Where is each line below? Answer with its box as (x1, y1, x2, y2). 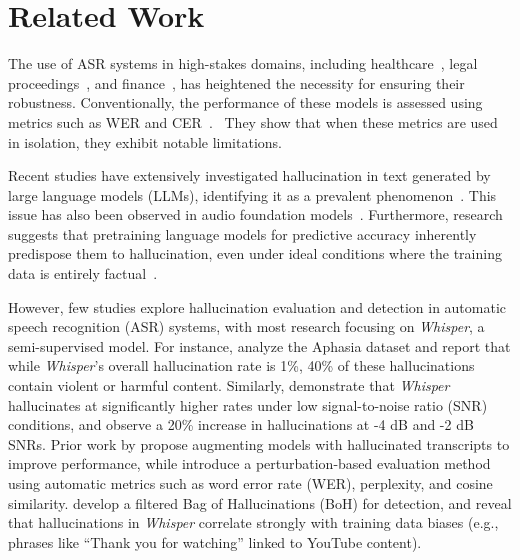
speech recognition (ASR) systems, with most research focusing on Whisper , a (8, 316, 485, 337)
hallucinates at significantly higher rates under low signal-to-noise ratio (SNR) (8, 394, 488, 415)
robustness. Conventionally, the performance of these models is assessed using (8, 92, 483, 113)
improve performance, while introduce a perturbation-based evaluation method (8, 453, 491, 474)
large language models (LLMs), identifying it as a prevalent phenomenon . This (8, 184, 497, 205)
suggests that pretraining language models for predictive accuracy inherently (8, 223, 477, 244)
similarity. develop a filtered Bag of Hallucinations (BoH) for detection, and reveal (8, 492, 512, 513)
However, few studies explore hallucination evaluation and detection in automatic (8, 296, 507, 317)
